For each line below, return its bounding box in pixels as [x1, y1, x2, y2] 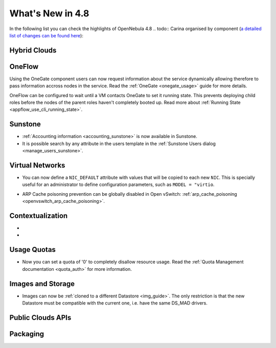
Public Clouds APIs [9, 313, 72, 322]
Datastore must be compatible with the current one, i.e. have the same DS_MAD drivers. [22, 300, 208, 306]
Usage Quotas [9, 245, 56, 254]
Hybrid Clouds [9, 46, 57, 55]
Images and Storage [9, 279, 75, 288]
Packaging [9, 330, 44, 338]
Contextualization [9, 212, 68, 220]
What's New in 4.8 [9, 8, 89, 19]
